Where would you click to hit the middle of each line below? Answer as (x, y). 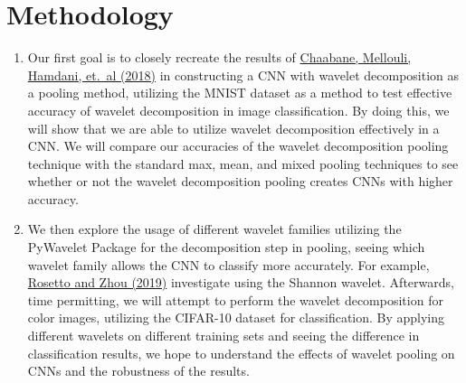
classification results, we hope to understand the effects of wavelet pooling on (241, 353)
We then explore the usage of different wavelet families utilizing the (214, 229)
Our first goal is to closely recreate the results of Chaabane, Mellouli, (219, 57)
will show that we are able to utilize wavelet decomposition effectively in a (233, 128)
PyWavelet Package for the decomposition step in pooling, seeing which (226, 247)
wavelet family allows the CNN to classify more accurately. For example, (228, 264)
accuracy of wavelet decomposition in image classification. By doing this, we (238, 110)
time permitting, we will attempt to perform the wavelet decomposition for (235, 299)
